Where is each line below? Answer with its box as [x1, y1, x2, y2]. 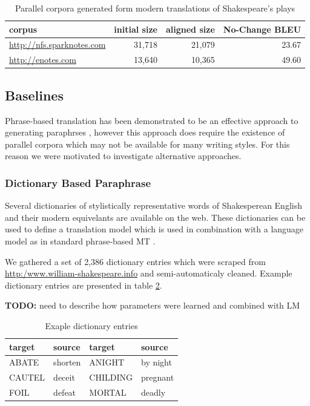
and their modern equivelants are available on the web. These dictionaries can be [5, 211, 306, 223]
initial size [114, 22, 157, 35]
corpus [9, 22, 38, 35]
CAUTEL [9, 371, 45, 384]
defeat [53, 386, 76, 399]
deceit [53, 371, 75, 384]
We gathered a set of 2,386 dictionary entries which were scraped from [5, 255, 266, 267]
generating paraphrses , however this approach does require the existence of [5, 126, 285, 139]
